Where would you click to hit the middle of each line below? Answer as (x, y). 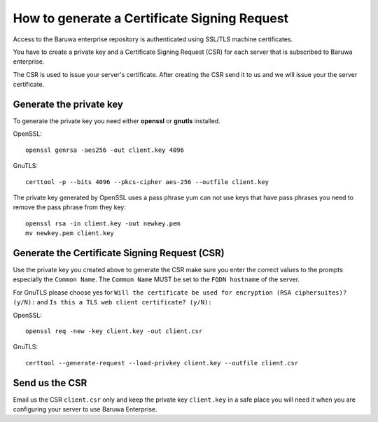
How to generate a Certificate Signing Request (151, 18)
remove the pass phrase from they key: (69, 207)
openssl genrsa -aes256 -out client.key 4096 (105, 150)
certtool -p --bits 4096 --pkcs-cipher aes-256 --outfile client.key (147, 182)
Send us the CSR (50, 382)
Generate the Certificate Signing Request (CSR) (119, 253)
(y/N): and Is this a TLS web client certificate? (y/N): (113, 302)
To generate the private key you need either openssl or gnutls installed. (117, 121)
